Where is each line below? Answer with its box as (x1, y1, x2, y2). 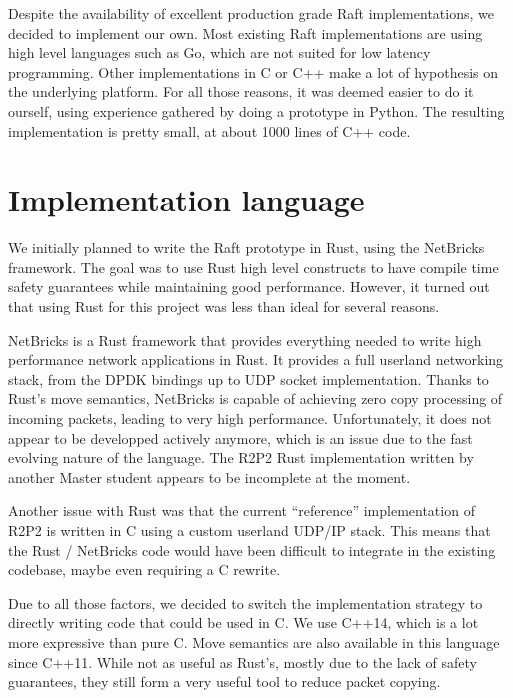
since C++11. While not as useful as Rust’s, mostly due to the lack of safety (8, 651, 477, 672)
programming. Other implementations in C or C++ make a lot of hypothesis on (8, 61, 498, 82)
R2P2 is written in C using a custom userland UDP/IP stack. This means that (8, 520, 491, 540)
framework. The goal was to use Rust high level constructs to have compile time (8, 256, 499, 277)
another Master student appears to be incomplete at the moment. (8, 466, 411, 487)
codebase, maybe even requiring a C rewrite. (8, 559, 281, 580)
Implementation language (8, 179, 365, 220)
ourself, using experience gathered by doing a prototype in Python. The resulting (8, 100, 505, 121)
